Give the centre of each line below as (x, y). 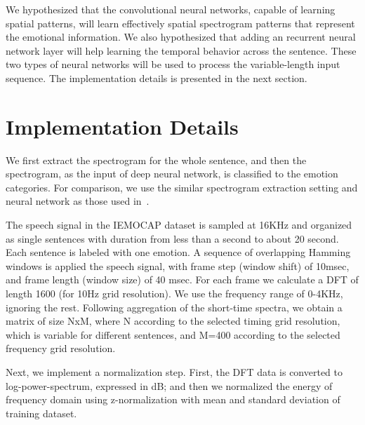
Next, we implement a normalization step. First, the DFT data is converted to (174, 372)
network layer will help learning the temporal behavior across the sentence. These (181, 50)
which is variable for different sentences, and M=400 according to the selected (173, 334)
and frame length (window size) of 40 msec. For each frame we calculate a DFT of (182, 279)
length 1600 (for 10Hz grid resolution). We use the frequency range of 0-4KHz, (174, 294)
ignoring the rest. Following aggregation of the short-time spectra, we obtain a (174, 307)
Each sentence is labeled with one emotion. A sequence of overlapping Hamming (178, 252)
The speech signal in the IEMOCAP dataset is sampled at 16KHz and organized (179, 225)
